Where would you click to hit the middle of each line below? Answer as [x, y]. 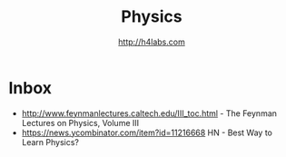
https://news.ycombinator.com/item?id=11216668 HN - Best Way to [147, 132]
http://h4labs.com [152, 42]
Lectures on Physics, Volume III [80, 123]
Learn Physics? [50, 142]
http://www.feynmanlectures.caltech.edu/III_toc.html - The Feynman [149, 113]
